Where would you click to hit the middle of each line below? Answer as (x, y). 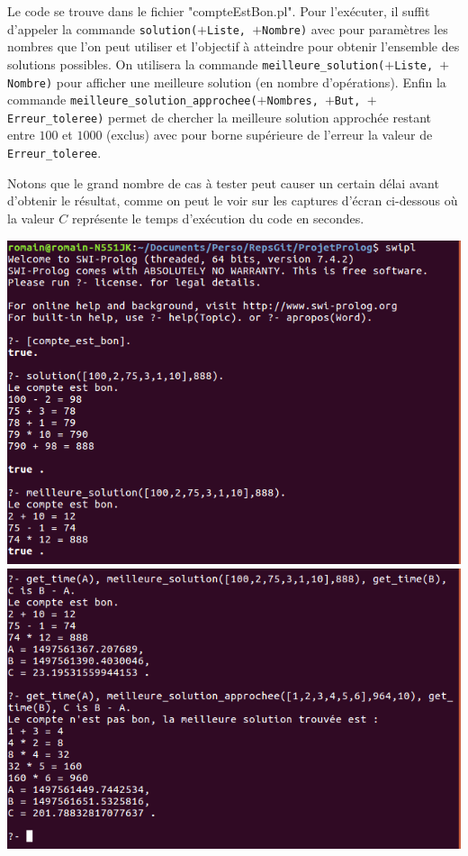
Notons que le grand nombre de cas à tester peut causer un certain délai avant (223, 182)
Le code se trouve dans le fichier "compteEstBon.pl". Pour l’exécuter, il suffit (219, 11)
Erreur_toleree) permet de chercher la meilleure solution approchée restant (219, 117)
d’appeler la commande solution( (103, 28)
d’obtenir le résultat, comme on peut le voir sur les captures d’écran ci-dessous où (233, 200)
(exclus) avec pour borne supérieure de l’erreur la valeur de (270, 135)
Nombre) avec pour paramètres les (355, 28)
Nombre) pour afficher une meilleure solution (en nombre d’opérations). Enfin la (227, 82)
